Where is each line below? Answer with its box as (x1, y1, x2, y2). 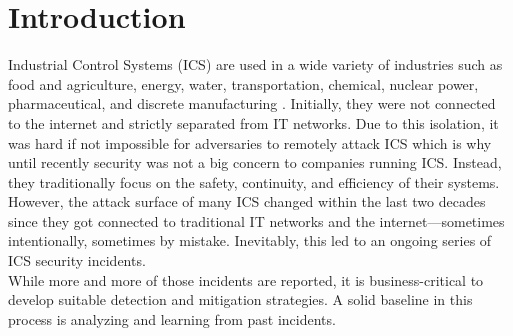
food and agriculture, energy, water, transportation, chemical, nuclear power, (8, 73, 479, 94)
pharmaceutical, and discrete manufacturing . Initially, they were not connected (8, 93, 496, 114)
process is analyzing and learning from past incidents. (8, 308, 336, 329)
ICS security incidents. (8, 250, 146, 271)
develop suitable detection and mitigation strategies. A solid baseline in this (8, 289, 473, 310)
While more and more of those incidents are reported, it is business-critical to (8, 269, 484, 290)
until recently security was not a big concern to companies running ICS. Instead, (8, 152, 502, 173)
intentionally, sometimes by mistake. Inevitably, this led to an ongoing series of (8, 230, 492, 251)
